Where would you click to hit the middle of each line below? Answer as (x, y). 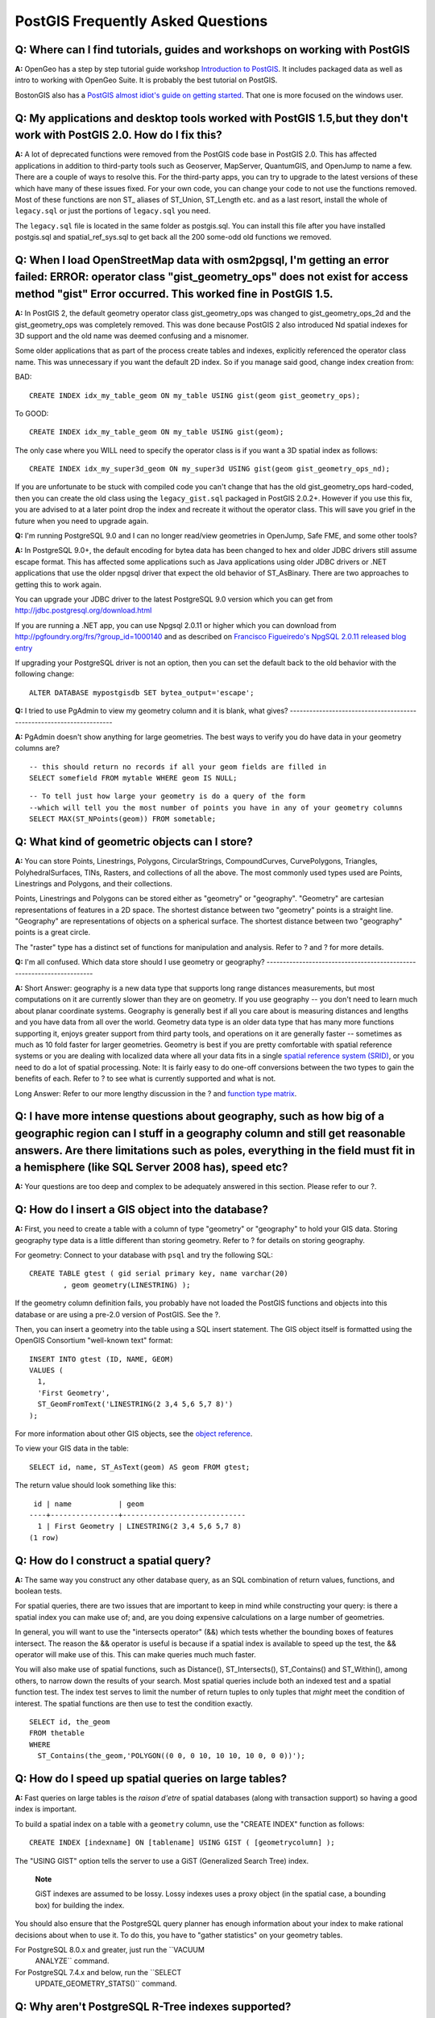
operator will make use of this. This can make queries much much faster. (136, 1654)
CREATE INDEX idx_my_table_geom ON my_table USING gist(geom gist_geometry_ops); (195, 395)
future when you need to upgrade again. (82, 521)
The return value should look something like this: (95, 1485)
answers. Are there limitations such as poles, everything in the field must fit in (215, 1150)
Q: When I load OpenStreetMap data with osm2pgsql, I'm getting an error (202, 260)
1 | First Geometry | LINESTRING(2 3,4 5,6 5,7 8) (139, 1526)
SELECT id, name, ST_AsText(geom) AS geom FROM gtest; (140, 1467)
